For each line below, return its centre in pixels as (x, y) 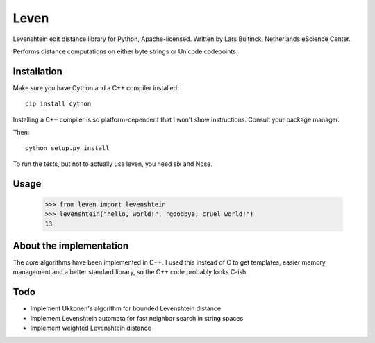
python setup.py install (67, 148)
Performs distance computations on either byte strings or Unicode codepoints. (125, 51)
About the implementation (71, 245)
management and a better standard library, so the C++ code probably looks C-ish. (130, 272)
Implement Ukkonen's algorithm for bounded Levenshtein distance (126, 308)
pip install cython (58, 104)
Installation (37, 71)
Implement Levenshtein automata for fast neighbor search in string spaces (137, 318)
